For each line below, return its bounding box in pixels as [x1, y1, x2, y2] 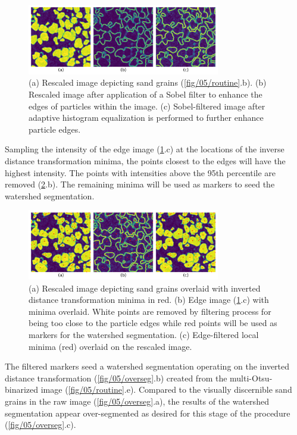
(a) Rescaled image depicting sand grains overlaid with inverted [29, 281, 261, 294]
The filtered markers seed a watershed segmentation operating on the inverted [5, 360, 290, 373]
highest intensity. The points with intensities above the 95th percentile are [5, 166, 276, 179]
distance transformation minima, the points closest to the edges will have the [5, 154, 286, 167]
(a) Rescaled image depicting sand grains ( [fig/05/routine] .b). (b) [29, 76, 267, 89]
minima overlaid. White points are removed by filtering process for [29, 305, 271, 317]
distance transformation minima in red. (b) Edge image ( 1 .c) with [29, 293, 269, 306]
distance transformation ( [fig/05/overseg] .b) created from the [5, 371, 227, 384]
